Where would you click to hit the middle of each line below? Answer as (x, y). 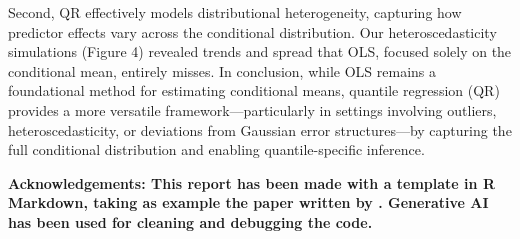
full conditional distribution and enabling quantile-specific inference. (216, 149)
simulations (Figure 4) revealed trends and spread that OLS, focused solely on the (260, 51)
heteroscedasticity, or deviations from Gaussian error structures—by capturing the (260, 129)
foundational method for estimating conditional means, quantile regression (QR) (254, 90)
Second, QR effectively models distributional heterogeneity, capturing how (235, 12)
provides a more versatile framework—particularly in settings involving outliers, (252, 109)
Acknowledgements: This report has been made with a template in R (251, 182)
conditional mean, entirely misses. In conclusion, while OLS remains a (222, 70)
